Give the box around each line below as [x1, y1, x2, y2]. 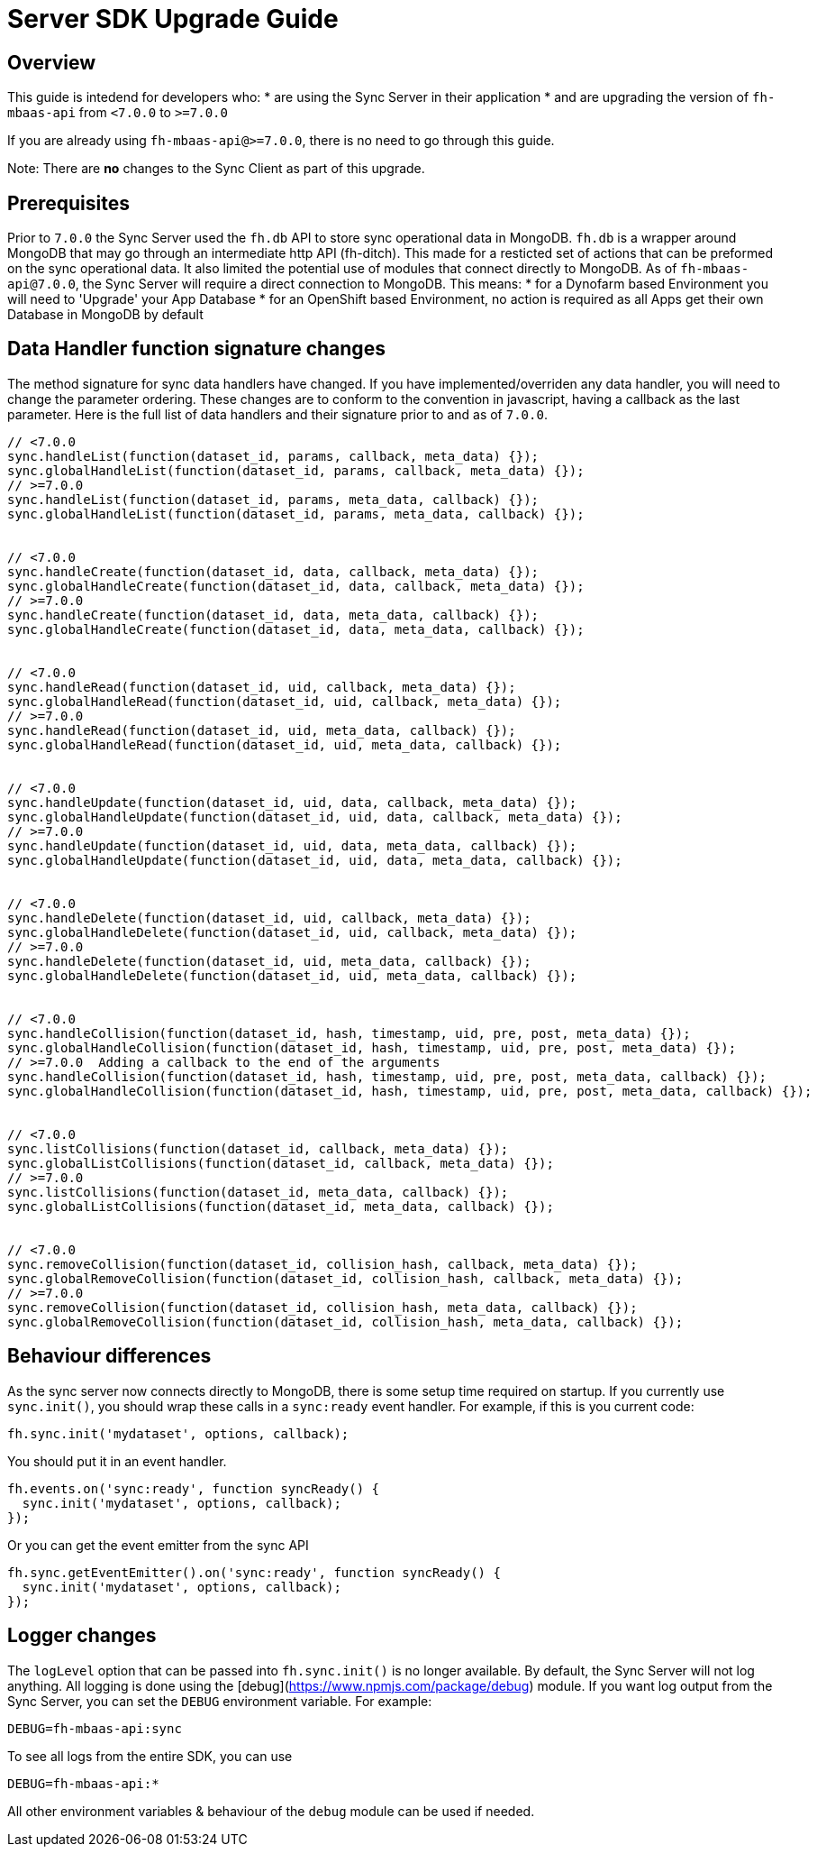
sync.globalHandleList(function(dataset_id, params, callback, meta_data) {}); [7, 463, 585, 478]
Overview [7, 50, 96, 74]
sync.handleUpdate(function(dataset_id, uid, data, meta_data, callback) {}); [7, 838, 577, 853]
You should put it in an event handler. [7, 1453, 227, 1469]
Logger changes [7, 1624, 157, 1647]
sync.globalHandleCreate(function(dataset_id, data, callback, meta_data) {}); [7, 578, 585, 593]
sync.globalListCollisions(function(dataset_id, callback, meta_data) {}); [7, 1155, 554, 1170]
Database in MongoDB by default [7, 307, 204, 323]
